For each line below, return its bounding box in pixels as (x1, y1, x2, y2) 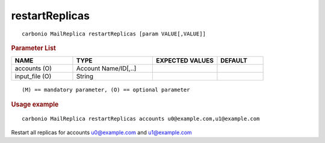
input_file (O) (14, 72, 52, 81)
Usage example (11, 100, 59, 108)
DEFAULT (220, 56, 248, 65)
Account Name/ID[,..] (76, 64, 137, 73)
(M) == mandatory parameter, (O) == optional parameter (22, 87, 190, 93)
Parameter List (11, 44, 57, 52)
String (76, 72, 93, 81)
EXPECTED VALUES (156, 56, 214, 65)
